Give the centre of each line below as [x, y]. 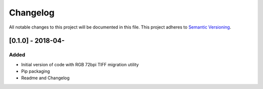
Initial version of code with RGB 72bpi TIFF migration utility [80, 64]
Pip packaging [36, 71]
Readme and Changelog [46, 78]
